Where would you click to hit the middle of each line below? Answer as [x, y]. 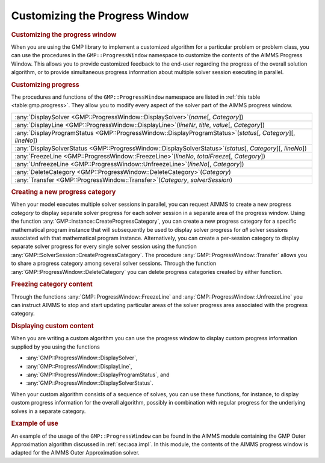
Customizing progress [45, 84]
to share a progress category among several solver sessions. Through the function [114, 263]
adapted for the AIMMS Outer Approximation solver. [75, 453]
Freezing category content [52, 284]
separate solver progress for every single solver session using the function [104, 246]
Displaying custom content [52, 326]
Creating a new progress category [63, 192]
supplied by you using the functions [56, 347]
